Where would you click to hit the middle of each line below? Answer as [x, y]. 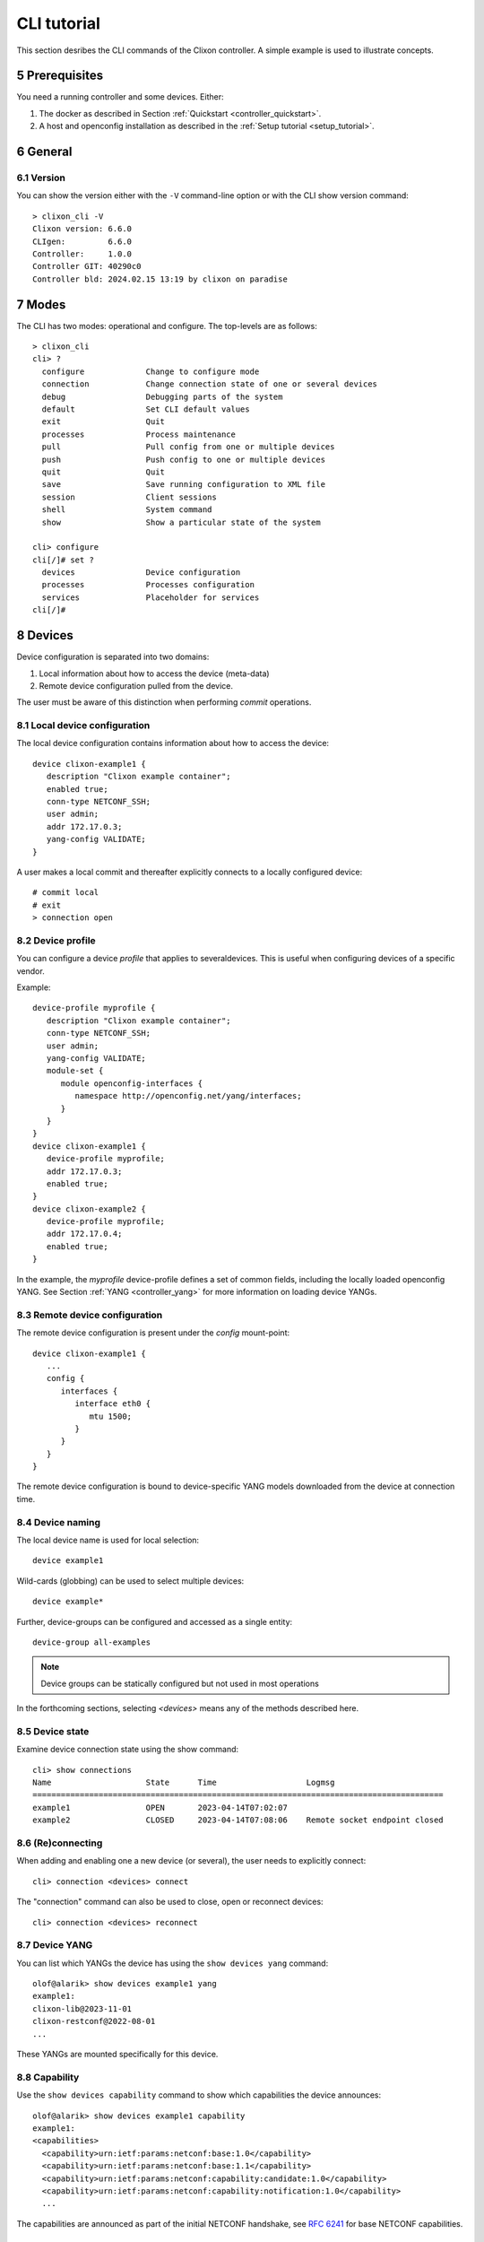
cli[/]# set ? [63, 560]
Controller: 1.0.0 [82, 254]
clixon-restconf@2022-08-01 [94, 2021]
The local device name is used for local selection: [108, 1540]
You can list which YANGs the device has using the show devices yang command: [173, 1963]
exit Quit [104, 422]
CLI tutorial [58, 23]
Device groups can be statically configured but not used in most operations [180, 1683]
